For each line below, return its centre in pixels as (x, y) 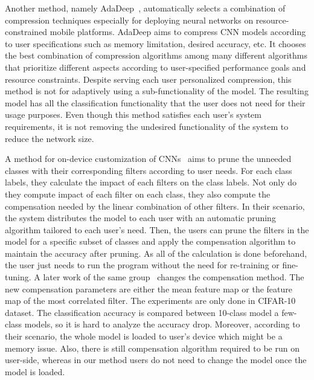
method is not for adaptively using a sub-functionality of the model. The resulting (157, 91)
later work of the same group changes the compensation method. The (174, 277)
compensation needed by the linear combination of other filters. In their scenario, (155, 206)
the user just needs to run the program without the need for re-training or (142, 265)
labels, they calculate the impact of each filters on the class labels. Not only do (151, 182)
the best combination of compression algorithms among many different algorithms (156, 55)
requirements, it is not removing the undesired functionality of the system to (147, 126)
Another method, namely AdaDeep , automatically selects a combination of (145, 8)
